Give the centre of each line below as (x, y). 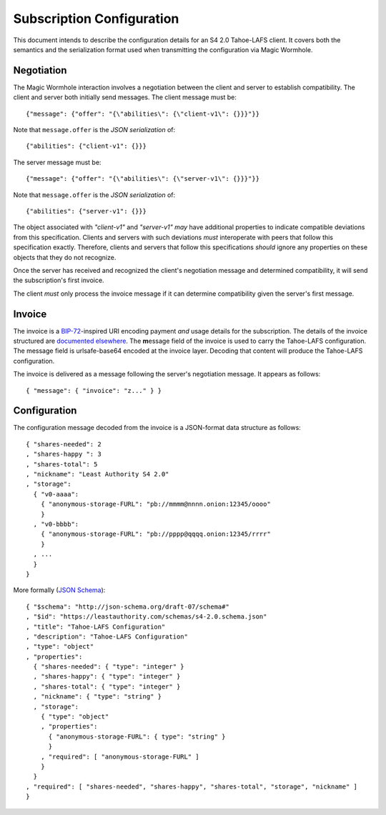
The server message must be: (57, 162)
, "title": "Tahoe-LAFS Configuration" (96, 626)
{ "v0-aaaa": (56, 494)
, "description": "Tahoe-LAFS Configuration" (107, 636)
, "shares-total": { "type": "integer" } (107, 686)
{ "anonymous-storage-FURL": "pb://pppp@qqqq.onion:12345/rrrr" (155, 534)
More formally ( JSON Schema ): (59, 590)
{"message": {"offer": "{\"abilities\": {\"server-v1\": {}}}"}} (143, 179)
